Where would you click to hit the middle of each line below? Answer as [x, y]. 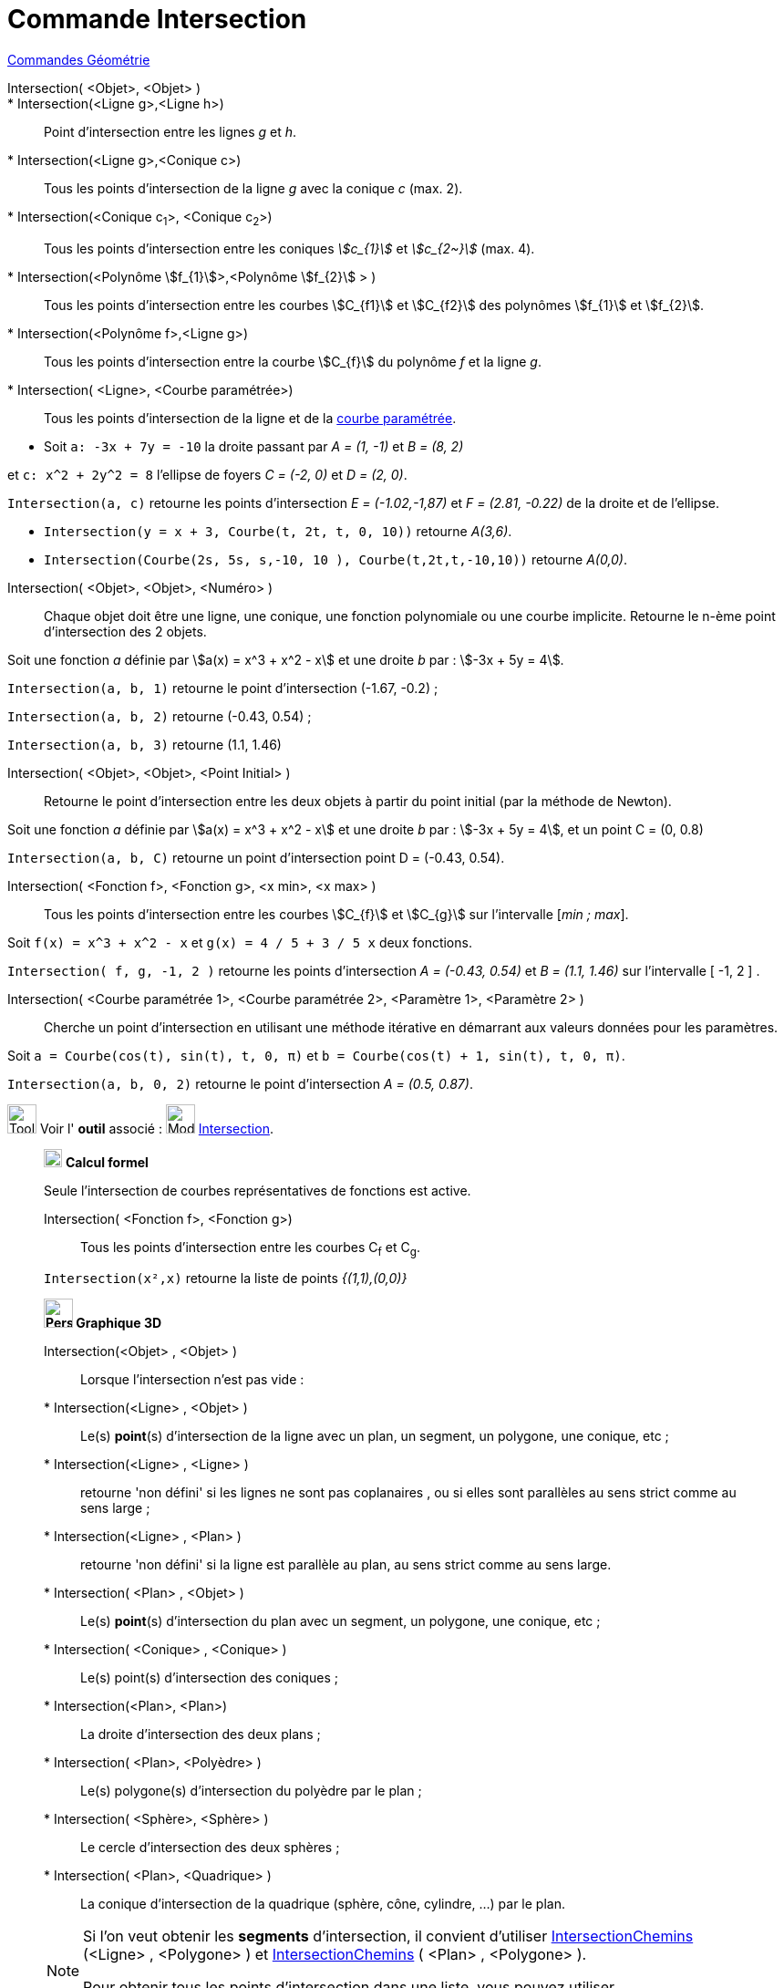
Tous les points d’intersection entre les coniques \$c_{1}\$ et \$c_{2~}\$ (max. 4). [289, 248]
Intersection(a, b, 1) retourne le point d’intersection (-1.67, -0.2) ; [223, 688]
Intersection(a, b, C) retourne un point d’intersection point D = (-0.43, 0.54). [256, 857]
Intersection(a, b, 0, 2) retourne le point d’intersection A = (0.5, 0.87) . [240, 1083]
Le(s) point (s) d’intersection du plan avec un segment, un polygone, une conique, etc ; [340, 1621]
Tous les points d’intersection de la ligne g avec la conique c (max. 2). [253, 188]
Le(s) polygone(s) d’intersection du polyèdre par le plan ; [251, 1791]
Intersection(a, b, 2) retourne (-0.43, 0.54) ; [160, 716]
